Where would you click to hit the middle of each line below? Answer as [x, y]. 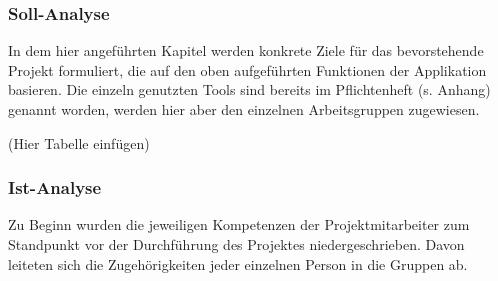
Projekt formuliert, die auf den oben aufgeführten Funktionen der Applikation [247, 69]
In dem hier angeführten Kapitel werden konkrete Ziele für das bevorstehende [246, 50]
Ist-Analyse [55, 187]
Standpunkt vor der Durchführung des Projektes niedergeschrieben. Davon [236, 244]
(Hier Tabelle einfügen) [79, 142]
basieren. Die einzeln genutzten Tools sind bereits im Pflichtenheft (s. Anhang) [249, 89]
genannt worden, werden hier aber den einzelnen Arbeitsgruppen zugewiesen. [244, 109]
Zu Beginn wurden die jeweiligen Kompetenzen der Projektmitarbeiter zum [239, 224]
